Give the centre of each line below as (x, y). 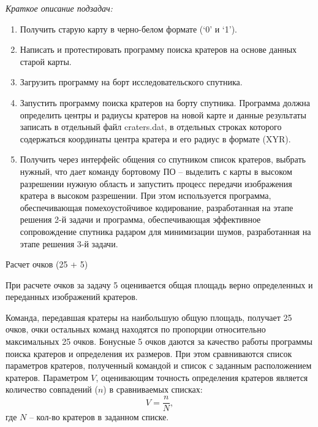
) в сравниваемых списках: (153, 389)
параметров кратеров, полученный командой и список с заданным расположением (159, 365)
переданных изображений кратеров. (72, 297)
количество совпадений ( (52, 389)
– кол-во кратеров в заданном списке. (99, 417)
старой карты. (46, 61)
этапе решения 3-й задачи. (69, 243)
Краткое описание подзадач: (59, 8)
